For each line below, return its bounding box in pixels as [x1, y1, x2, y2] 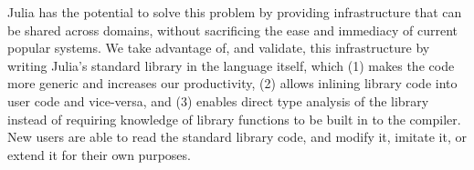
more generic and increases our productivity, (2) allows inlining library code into [7, 74, 458, 93]
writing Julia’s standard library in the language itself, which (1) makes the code [7, 55, 455, 75]
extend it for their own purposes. [7, 145, 191, 164]
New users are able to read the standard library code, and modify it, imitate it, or [7, 127, 467, 146]
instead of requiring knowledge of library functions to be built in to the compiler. [7, 109, 461, 128]
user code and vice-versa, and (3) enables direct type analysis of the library [7, 91, 429, 110]
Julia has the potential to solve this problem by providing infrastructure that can [7, 3, 462, 21]
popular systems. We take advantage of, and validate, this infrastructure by [7, 38, 430, 57]
